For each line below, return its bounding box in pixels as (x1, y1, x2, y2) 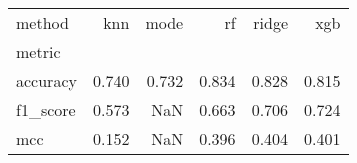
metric (16, 40, 61, 63)
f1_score (16, 98, 76, 121)
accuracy (16, 69, 77, 92)
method (16, 11, 69, 34)
